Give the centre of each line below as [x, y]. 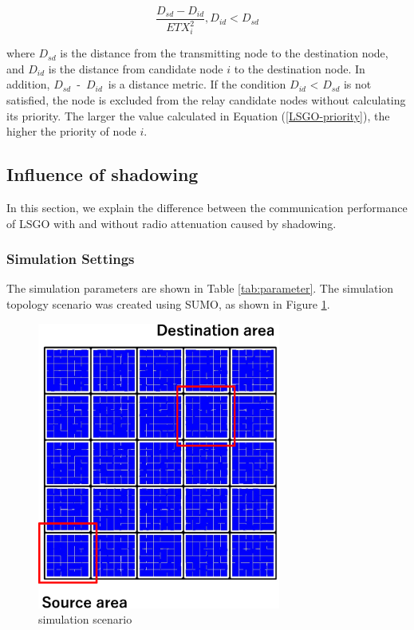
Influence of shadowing [103, 174]
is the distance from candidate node [136, 68]
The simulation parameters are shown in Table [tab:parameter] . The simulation [200, 288]
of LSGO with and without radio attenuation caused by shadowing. [172, 223]
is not [357, 84]
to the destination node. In [300, 68]
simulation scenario [85, 619]
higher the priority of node [71, 131]
